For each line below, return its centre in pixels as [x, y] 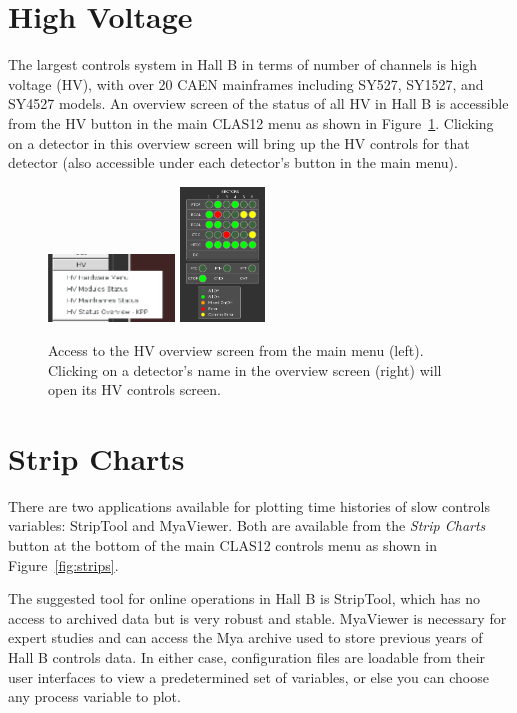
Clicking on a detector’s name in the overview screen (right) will [245, 369]
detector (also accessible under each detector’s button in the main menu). [233, 162]
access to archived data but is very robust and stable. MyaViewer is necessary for [257, 617]
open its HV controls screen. [134, 389]
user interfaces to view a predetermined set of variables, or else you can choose [248, 676]
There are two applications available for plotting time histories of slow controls [249, 505]
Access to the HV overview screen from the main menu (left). [236, 349]
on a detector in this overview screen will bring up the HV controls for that [239, 142]
